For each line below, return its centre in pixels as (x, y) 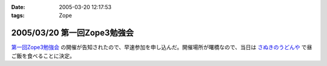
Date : (18, 7)
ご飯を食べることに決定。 (43, 56)
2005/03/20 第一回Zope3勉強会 (73, 33)
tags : (18, 16)
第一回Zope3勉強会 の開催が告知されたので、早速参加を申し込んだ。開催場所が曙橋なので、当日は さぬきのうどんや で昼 (162, 47)
